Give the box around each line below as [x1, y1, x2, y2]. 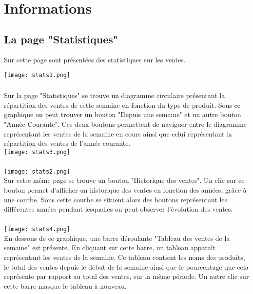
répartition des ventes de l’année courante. [4, 138, 131, 148]
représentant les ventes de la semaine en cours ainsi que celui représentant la [4, 128, 233, 138]
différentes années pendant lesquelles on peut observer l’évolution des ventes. [4, 204, 233, 214]
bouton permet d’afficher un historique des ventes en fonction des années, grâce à [4, 185, 247, 195]
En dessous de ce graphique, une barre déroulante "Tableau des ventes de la [4, 233, 230, 243]
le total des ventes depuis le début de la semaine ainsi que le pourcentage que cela [4, 261, 249, 272]
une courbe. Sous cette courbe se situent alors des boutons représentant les [4, 194, 228, 204]
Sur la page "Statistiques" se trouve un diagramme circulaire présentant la [4, 90, 225, 100]
